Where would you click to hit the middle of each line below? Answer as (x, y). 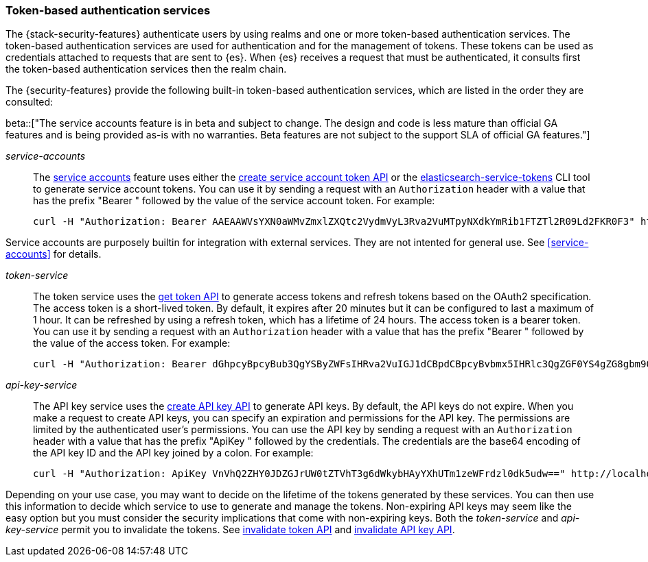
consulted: (30, 102)
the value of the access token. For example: (132, 343)
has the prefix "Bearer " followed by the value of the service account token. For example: (234, 201)
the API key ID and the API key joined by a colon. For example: (173, 453)
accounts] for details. (54, 254)
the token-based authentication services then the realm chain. (146, 69)
